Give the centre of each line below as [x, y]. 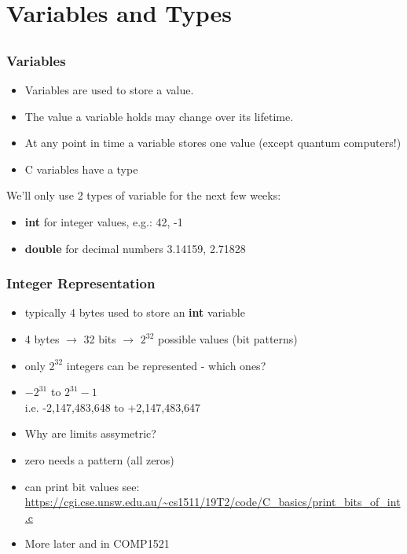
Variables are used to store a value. [109, 90]
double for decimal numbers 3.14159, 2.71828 [135, 248]
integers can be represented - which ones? [166, 365]
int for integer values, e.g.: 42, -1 [104, 222]
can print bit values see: [82, 486]
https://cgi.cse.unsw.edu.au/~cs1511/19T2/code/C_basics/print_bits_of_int [213, 502]
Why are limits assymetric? [90, 433]
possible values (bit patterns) [228, 339]
